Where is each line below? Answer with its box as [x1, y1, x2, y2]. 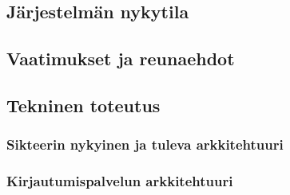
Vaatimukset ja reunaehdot [6, 46, 235, 71]
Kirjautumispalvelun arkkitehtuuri [6, 171, 233, 191]
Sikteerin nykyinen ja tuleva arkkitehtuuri [6, 135, 284, 154]
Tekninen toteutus [6, 92, 161, 117]
